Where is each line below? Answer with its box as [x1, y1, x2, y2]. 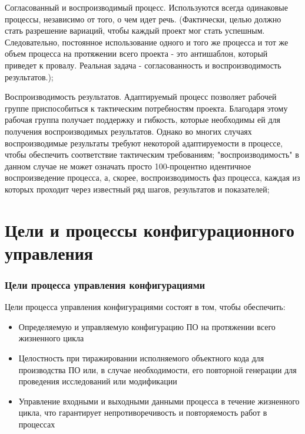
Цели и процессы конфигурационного [5, 217, 294, 242]
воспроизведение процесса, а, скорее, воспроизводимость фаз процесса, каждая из [5, 171, 300, 184]
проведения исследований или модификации [18, 375, 177, 387]
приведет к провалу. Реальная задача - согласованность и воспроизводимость [5, 58, 281, 71]
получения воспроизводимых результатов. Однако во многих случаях [5, 125, 252, 137]
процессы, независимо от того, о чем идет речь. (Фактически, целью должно [5, 12, 281, 25]
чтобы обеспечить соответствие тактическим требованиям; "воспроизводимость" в [5, 148, 299, 161]
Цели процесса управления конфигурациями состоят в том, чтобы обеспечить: [5, 301, 286, 313]
